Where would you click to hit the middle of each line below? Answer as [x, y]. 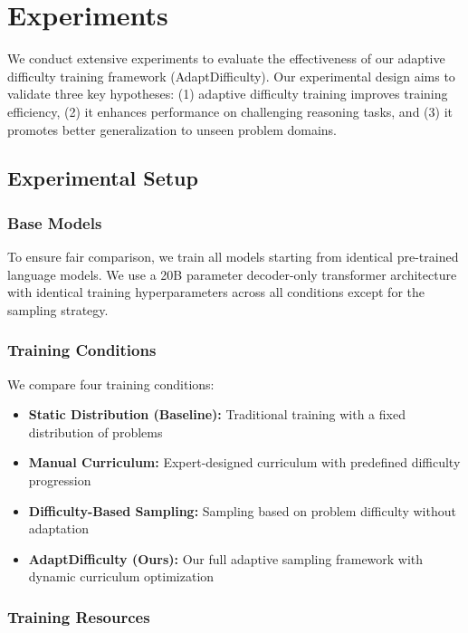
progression [60, 480]
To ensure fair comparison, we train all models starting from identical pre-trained [233, 257]
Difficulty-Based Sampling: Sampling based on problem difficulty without [242, 510]
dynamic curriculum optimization [121, 576]
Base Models [55, 222]
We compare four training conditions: [111, 384]
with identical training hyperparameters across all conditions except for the [216, 292]
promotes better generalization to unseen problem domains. [172, 129]
